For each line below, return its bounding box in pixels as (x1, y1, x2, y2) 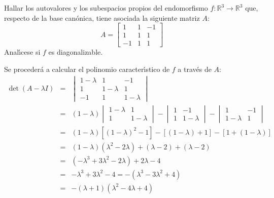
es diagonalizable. (48, 47, 103, 57)
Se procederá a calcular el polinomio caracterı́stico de (4, 63, 170, 74)
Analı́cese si (4, 47, 41, 57)
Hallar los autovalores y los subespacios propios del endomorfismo (4, 3, 208, 13)
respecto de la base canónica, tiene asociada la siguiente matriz (4, 12, 200, 23)
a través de (178, 63, 212, 74)
